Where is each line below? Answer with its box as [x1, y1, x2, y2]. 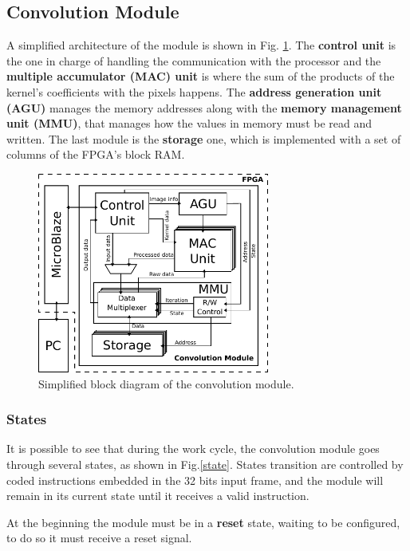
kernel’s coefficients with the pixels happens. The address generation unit [6, 83, 382, 100]
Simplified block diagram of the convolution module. [38, 375, 294, 392]
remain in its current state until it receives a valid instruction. [6, 487, 309, 504]
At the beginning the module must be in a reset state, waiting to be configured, [6, 514, 400, 530]
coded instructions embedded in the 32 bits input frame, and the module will [6, 471, 384, 488]
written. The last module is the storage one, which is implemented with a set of [6, 130, 401, 147]
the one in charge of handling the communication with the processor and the [6, 52, 381, 69]
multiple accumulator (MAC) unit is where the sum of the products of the [6, 68, 395, 85]
